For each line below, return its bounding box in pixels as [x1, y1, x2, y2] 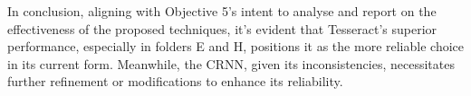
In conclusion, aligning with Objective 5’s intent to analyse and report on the [7, 2, 437, 20]
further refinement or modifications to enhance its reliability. [7, 72, 343, 91]
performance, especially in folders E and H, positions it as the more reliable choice [7, 37, 464, 56]
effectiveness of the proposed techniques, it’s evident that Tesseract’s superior [7, 19, 437, 38]
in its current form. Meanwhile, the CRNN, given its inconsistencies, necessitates [7, 54, 455, 73]
